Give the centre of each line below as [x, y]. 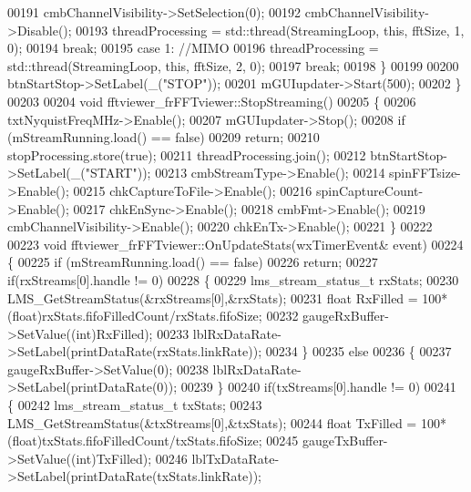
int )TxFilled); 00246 [132, 458]
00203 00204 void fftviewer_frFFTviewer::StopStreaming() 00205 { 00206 [212, 101]
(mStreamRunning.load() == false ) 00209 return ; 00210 [164, 137]
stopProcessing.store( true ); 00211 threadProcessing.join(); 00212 [187, 154]
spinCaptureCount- [369, 190]
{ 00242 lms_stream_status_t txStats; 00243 [135, 405]
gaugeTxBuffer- [345, 441]
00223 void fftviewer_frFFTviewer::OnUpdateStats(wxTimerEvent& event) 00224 [235, 244]
